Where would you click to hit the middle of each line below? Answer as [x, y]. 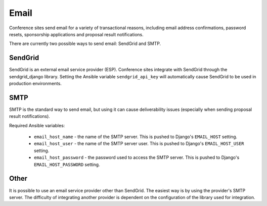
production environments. [35, 84]
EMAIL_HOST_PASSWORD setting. [67, 164]
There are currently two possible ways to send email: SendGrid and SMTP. [85, 44]
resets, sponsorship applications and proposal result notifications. [76, 34]
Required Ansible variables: [37, 125]
